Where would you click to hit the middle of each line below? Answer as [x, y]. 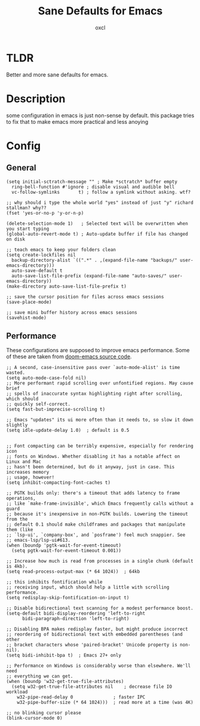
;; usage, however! [30, 478]
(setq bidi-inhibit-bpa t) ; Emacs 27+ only [64, 655]
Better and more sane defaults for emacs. [57, 74]
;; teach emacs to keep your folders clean [61, 249]
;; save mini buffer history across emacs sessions [72, 312]
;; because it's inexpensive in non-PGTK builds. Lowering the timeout [97, 514]
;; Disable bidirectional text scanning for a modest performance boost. [100, 608]
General [21, 168]
